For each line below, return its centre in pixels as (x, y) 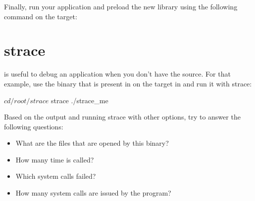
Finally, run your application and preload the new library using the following (121, 6)
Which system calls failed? (56, 176)
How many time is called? (55, 159)
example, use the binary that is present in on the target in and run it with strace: (128, 83)
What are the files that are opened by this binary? (92, 143)
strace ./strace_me (79, 100)
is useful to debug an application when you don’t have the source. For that (117, 74)
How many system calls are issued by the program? (93, 193)
